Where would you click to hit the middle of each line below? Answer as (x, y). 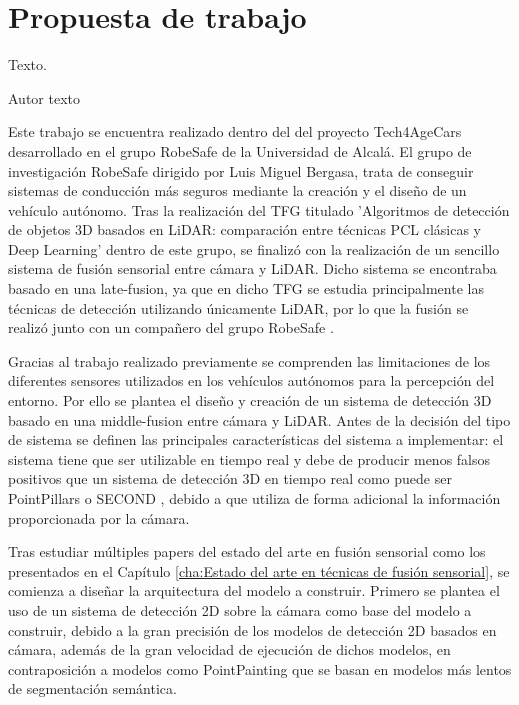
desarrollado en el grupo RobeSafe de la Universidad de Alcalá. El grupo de (240, 150)
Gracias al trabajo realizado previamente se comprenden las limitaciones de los (249, 360)
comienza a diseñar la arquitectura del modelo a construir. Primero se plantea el (254, 590)
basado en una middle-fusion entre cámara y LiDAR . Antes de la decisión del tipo (259, 419)
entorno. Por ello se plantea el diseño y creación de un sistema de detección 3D (250, 400)
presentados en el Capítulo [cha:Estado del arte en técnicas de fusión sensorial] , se (259, 570)
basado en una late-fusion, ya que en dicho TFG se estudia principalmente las (246, 288)
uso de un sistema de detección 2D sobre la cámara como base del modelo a (240, 609)
